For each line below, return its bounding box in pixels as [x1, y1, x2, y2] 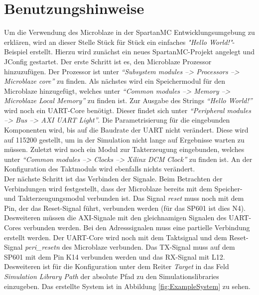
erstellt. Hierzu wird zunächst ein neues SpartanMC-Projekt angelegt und [29, 46, 255, 57]
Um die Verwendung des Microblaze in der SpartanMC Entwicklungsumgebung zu [4, 27, 255, 37]
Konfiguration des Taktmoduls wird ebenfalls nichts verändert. [4, 163, 195, 174]
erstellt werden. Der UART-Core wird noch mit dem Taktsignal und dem [4, 232, 227, 242]
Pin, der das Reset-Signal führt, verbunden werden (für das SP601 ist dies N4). [4, 202, 246, 213]
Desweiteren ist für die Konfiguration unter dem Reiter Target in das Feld [4, 261, 229, 272]
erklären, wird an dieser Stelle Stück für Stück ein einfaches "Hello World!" [4, 36, 233, 47]
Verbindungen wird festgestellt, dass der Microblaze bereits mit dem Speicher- [4, 183, 243, 193]
